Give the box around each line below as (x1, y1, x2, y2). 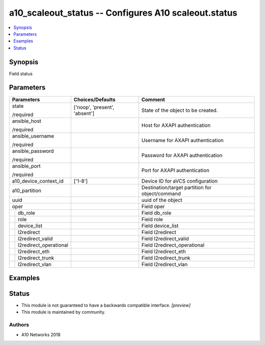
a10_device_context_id (12, 177, 64, 184)
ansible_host (12, 118, 42, 124)
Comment (141, 96, 165, 103)
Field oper (141, 203, 165, 210)
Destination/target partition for (141, 184, 212, 191)
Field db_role (141, 209, 172, 216)
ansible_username (12, 132, 54, 139)
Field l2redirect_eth (141, 248, 186, 255)
